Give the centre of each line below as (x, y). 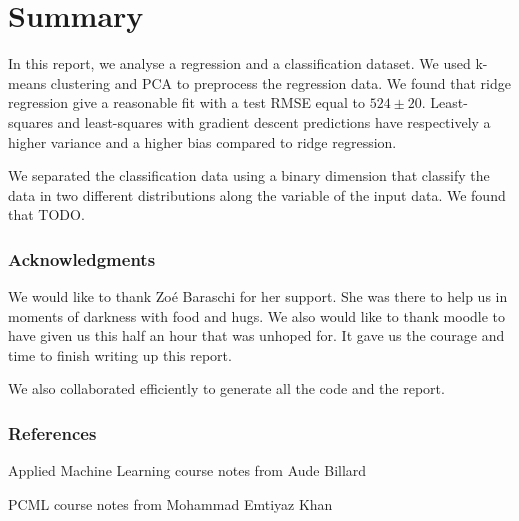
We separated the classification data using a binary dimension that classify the (249, 175)
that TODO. (46, 214)
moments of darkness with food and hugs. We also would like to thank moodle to (257, 315)
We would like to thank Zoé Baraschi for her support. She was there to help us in (258, 296)
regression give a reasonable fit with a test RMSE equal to (187, 102)
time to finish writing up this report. (120, 354)
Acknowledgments (82, 258)
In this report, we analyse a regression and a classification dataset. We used (239, 63)
